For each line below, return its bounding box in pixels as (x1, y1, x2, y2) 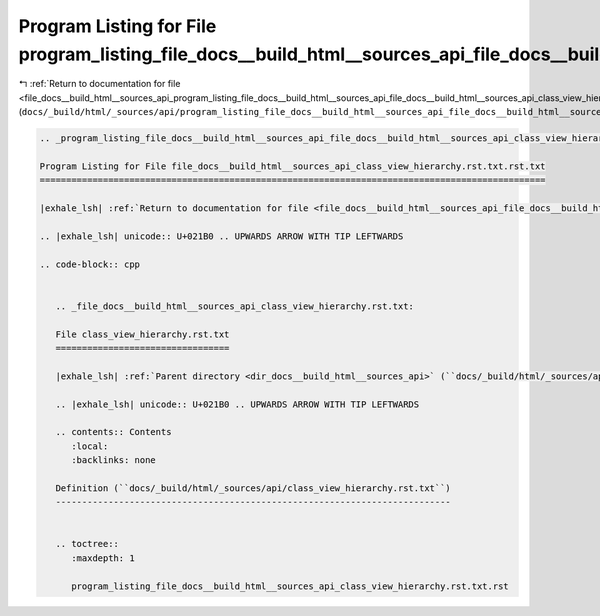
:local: (71, 440, 109, 452)
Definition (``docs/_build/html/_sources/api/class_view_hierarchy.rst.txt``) (55, 482, 452, 494)
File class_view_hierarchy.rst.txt (55, 328, 230, 340)
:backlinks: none (71, 455, 157, 466)
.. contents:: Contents (55, 426, 172, 438)
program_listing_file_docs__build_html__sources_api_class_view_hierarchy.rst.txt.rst (71, 580, 509, 592)
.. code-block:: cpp (39, 258, 140, 270)
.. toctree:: (55, 538, 120, 550)
